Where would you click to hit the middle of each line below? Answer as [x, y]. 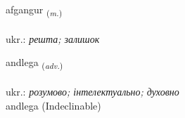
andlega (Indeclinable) [53, 105]
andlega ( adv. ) [34, 63]
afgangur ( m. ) [34, 10]
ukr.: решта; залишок [53, 38]
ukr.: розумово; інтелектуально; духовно [92, 92]
